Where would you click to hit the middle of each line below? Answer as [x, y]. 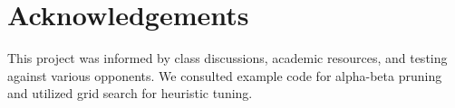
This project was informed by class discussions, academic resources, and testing [227, 58]
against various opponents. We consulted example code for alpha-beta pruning [225, 75]
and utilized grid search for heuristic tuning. [130, 93]
